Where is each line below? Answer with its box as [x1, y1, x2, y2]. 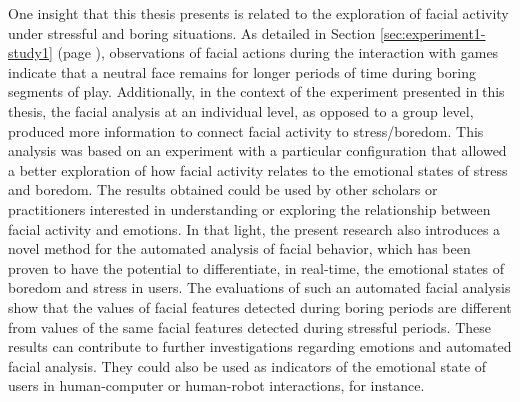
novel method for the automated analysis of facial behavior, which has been [8, 238, 471, 259]
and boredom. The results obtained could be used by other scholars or [8, 179, 438, 200]
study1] [8, 42, 53, 63]
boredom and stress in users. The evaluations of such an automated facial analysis [8, 277, 511, 298]
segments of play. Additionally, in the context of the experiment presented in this [8, 81, 505, 102]
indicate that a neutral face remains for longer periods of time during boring [8, 61, 476, 82]
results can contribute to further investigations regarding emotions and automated [8, 336, 512, 357]
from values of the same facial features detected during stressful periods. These [8, 316, 491, 337]
